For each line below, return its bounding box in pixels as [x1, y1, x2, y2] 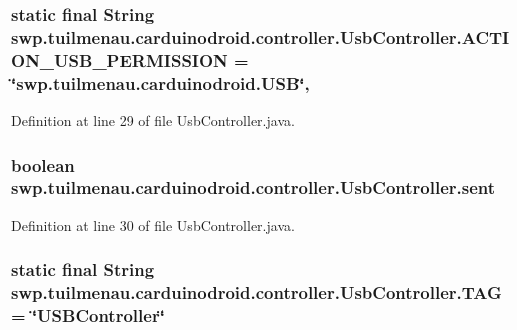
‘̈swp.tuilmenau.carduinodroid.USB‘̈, [11, 70, 310, 95]
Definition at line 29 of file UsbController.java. [11, 109, 295, 130]
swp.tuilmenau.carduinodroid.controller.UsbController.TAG [11, 280, 502, 305]
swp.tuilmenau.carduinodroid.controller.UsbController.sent [11, 175, 496, 200]
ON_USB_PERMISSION [11, 47, 228, 72]
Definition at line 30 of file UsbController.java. [11, 214, 295, 235]
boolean [11, 152, 75, 177]
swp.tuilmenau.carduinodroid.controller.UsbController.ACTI [11, 24, 510, 49]
